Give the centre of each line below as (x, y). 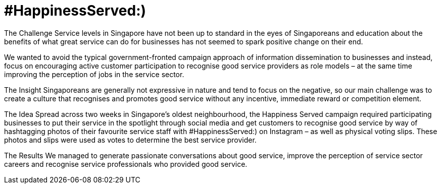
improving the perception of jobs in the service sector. (94, 74)
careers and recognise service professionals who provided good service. (126, 164)
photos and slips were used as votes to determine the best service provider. (130, 140)
